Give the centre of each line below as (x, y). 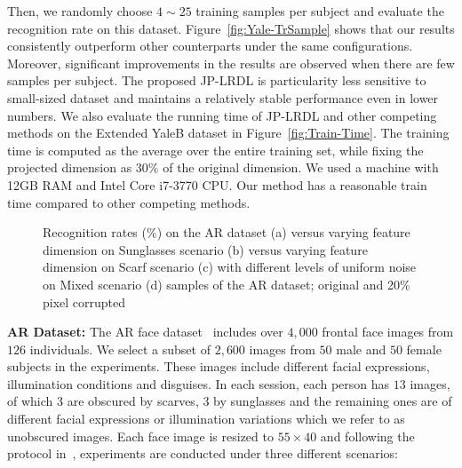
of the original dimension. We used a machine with (301, 167)
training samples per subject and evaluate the (320, 11)
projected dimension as (70, 167)
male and (361, 349)
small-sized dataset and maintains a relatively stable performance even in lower (223, 97)
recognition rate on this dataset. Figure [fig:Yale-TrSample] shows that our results (231, 28)
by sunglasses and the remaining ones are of (333, 401)
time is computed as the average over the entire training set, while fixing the (215, 150)
